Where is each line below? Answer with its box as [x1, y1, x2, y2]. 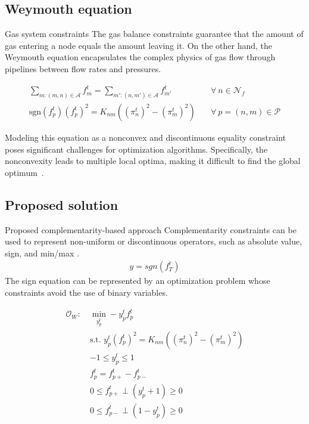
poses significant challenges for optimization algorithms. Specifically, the [5, 143, 268, 155]
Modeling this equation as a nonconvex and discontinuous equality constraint [5, 131, 286, 143]
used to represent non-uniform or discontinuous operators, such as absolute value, [5, 235, 302, 247]
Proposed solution [5, 195, 118, 213]
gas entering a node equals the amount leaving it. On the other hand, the [5, 39, 273, 51]
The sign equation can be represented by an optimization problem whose [5, 274, 270, 287]
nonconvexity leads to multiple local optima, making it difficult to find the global [5, 154, 301, 167]
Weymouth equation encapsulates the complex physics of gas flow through [5, 51, 276, 63]
